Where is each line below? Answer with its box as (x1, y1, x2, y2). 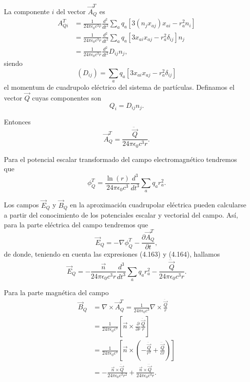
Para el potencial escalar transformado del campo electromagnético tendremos (4, 154, 237, 164)
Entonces (4, 117, 31, 127)
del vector (56, 6, 86, 16)
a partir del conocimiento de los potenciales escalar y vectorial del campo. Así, (4, 210, 238, 220)
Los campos (4, 200, 39, 210)
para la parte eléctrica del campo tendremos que (4, 219, 148, 229)
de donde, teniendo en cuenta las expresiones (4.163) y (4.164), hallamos (4, 249, 220, 259)
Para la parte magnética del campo (4, 287, 109, 298)
